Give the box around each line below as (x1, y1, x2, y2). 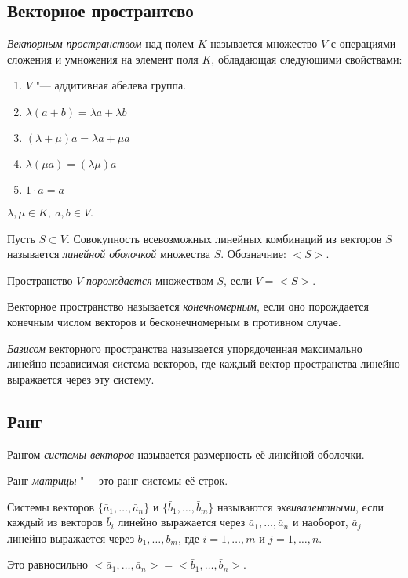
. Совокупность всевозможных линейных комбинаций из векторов (66, 230, 382, 246)
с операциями (330, 35, 396, 52)
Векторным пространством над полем (7, 35, 195, 52)
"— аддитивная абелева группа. (35, 77, 187, 93)
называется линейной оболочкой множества (7, 245, 210, 262)
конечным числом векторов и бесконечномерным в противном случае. (7, 313, 341, 329)
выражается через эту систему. (7, 370, 155, 387)
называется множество (210, 35, 318, 52)
